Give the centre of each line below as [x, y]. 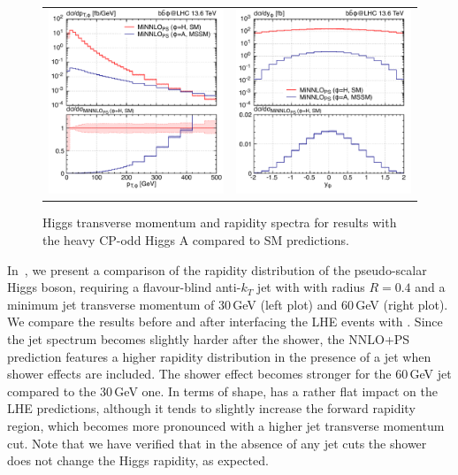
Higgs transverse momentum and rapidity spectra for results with [220, 222]
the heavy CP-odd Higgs [109, 240]
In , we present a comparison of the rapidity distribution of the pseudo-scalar [217, 269]
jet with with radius [311, 287]
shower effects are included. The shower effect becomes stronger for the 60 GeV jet [229, 374]
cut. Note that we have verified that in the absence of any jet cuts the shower [217, 443]
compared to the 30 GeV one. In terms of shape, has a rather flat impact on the [222, 391]
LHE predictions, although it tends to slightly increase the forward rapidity [211, 408]
